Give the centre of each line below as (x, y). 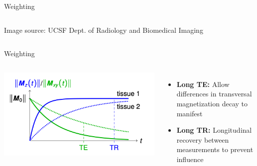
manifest (190, 113)
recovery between (203, 139)
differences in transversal (214, 94)
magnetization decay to (212, 103)
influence (190, 159)
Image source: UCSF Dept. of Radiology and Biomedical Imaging (104, 30)
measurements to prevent (215, 149)
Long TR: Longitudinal (214, 130)
